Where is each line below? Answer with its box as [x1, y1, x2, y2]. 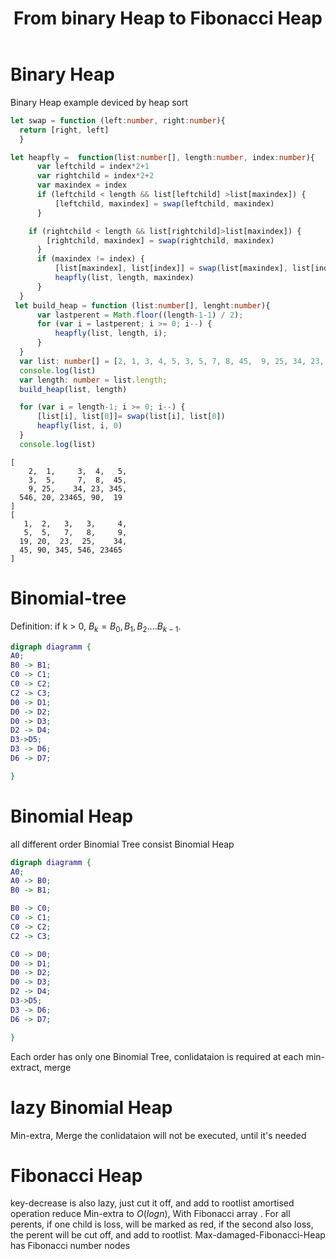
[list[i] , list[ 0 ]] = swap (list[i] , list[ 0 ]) [36, 412, 226, 422]
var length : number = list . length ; [19, 375, 168, 385]
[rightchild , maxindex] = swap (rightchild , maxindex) [46, 235, 275, 246]
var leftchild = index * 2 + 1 [36, 162, 150, 172]
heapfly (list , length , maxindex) [54, 273, 195, 283]
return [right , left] [19, 125, 110, 135]
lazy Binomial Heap [10, 1096, 173, 1119]
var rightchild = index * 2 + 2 [36, 171, 155, 181]
